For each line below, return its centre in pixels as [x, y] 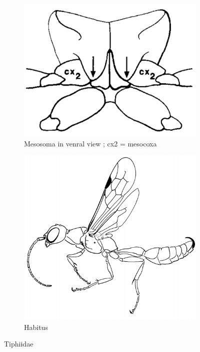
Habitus [36, 327]
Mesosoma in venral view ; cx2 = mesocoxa [90, 143]
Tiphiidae [19, 344]
